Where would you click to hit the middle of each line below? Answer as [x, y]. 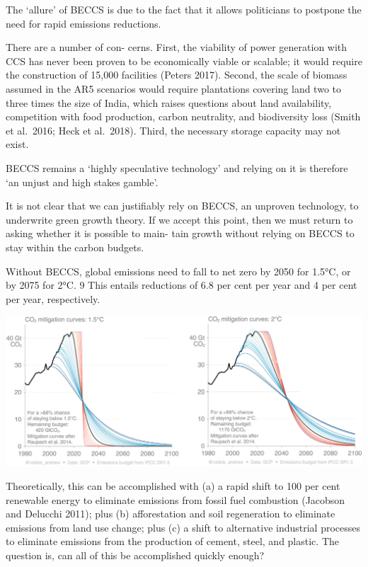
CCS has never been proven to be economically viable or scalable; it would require [184, 61]
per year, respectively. [53, 298]
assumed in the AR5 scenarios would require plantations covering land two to [173, 88]
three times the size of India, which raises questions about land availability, [169, 102]
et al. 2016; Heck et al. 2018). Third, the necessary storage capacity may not [173, 130]
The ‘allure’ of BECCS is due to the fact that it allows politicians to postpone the [184, 9]
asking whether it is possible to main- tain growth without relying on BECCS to [180, 233]
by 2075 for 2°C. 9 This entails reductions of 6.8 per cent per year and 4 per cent [182, 285]
